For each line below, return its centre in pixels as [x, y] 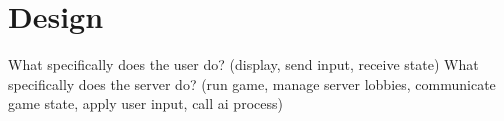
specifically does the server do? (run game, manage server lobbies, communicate [252, 83]
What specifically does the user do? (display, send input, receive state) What [243, 64]
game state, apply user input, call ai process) [145, 103]
